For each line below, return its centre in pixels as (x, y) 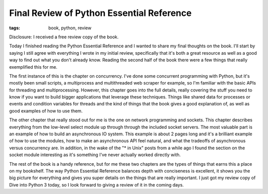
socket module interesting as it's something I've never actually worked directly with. (95, 155)
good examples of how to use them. (46, 111)
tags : (15, 28)
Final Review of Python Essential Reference (100, 13)
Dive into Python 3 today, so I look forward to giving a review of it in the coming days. (97, 185)
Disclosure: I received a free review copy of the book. (64, 37)
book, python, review (70, 28)
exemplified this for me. (33, 67)
